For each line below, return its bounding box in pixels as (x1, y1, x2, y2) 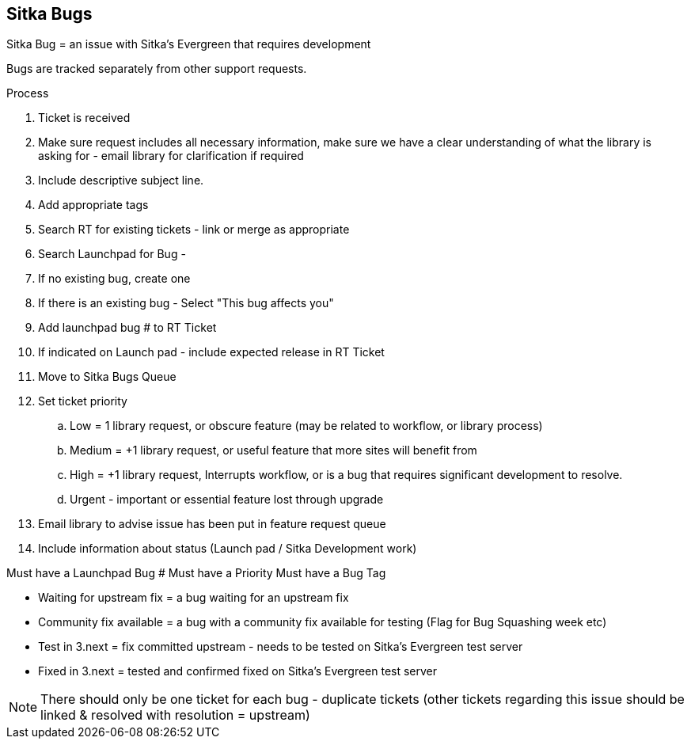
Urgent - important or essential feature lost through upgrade (70, 492, 384, 507)
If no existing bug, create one (38, 272, 191, 286)
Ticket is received (38, 111, 131, 125)
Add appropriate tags (38, 198, 149, 212)
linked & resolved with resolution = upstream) (40, 707, 310, 724)
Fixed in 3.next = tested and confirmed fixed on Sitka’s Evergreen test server (38, 664, 438, 678)
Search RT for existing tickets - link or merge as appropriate (38, 222, 350, 237)
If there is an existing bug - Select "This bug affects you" (38, 296, 334, 310)
